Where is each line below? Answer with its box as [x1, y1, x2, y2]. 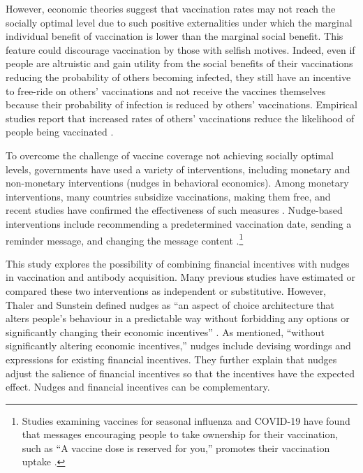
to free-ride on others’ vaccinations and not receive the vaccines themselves [6, 83, 326, 98]
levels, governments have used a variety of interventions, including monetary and [6, 161, 350, 176]
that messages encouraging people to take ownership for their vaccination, [22, 427, 339, 442]
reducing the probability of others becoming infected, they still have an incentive [6, 69, 351, 84]
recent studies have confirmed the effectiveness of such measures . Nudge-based [6, 203, 343, 217]
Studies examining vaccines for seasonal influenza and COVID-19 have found [22, 413, 350, 428]
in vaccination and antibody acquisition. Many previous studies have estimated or [6, 270, 356, 284]
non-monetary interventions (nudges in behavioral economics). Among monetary [6, 175, 349, 190]
